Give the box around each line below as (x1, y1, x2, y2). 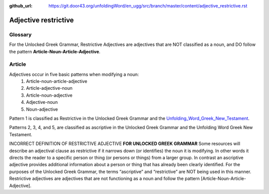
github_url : (9, 3, 32, 8)
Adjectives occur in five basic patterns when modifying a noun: (9, 71, 139, 77)
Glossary (9, 31, 32, 38)
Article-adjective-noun (26, 85, 73, 91)
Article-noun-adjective (26, 92, 73, 98)
